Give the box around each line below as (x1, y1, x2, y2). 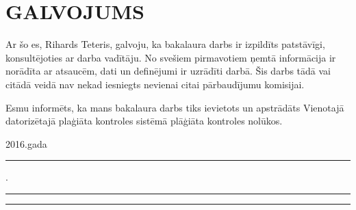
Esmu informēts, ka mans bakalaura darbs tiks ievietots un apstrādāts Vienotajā (5, 100, 344, 114)
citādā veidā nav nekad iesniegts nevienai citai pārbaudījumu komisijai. (5, 77, 305, 91)
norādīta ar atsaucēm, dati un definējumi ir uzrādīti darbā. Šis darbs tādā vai (5, 64, 331, 78)
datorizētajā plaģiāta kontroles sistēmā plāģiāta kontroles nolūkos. (5, 114, 283, 128)
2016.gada (5, 136, 47, 150)
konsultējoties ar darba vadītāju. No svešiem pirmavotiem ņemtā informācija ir (5, 50, 336, 64)
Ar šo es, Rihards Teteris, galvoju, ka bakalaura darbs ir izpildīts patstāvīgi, (5, 37, 325, 51)
